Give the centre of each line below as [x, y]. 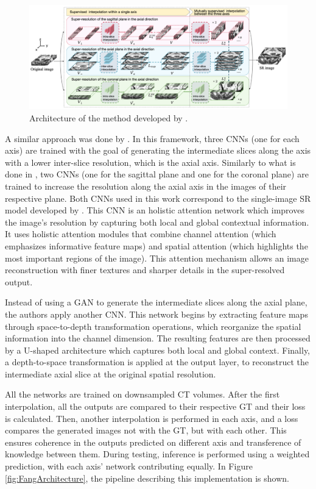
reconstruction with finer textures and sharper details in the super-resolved [145, 270]
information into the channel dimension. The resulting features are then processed [158, 338]
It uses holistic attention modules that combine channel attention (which [141, 234]
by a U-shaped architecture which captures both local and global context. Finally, [158, 350]
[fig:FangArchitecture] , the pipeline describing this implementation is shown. [147, 478]
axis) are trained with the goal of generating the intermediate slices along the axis [158, 150]
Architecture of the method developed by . [109, 118]
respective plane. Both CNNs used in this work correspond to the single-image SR [158, 198]
